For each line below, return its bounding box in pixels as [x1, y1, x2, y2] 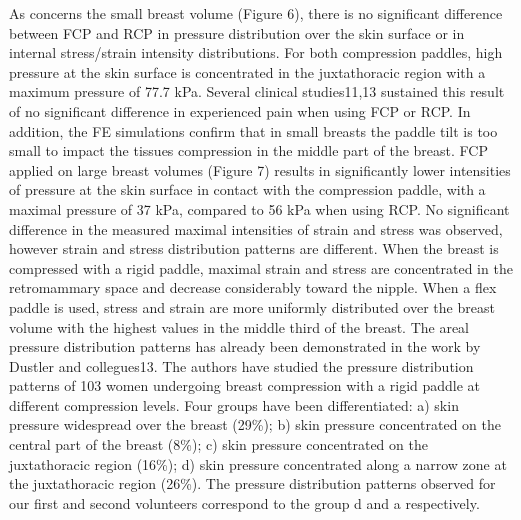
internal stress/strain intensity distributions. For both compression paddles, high [9, 42, 503, 63]
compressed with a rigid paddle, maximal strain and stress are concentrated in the [9, 257, 513, 278]
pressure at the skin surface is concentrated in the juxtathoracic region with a [9, 61, 486, 82]
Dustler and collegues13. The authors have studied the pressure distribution [9, 355, 474, 376]
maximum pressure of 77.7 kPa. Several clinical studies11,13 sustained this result [9, 81, 505, 102]
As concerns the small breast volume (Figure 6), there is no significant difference [9, 3, 503, 23]
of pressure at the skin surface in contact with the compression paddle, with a [9, 179, 486, 200]
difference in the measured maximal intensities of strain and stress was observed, [9, 218, 503, 239]
